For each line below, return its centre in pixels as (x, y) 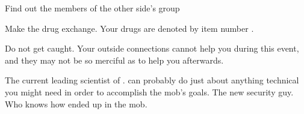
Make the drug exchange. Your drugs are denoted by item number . (129, 28)
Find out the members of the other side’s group (92, 8)
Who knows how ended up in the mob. (76, 103)
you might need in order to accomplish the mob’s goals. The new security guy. (149, 91)
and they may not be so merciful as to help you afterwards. (114, 60)
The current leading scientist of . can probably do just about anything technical (152, 80)
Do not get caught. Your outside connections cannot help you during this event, (152, 48)
